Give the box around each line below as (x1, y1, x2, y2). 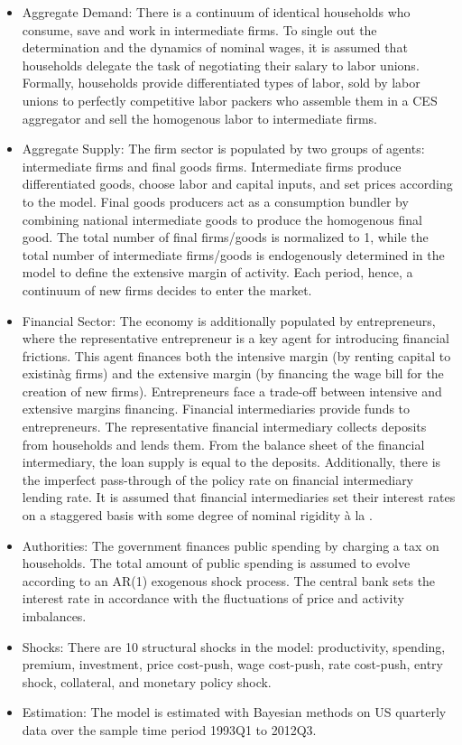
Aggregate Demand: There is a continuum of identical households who (22, 3, 411, 21)
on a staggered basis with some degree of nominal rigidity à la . (22, 506, 373, 525)
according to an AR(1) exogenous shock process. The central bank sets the (22, 571, 436, 590)
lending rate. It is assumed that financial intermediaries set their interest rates (22, 488, 456, 507)
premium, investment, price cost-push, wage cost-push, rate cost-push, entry (22, 655, 443, 674)
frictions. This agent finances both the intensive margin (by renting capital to (22, 346, 451, 365)
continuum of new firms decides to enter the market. (22, 280, 312, 299)
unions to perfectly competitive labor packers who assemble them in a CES (22, 90, 438, 109)
